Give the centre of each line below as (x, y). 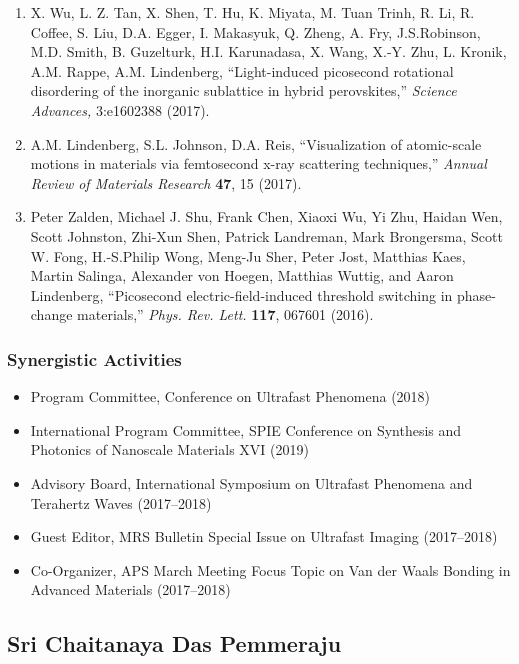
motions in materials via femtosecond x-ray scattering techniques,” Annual (258, 163)
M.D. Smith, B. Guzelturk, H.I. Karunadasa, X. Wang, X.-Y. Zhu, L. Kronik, (268, 51)
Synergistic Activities (94, 358)
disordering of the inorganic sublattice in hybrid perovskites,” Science (243, 90)
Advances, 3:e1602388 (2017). (120, 109)
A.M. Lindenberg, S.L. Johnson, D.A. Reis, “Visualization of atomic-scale (256, 143)
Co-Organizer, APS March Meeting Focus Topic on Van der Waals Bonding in (270, 569)
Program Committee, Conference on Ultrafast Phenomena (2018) (230, 396)
